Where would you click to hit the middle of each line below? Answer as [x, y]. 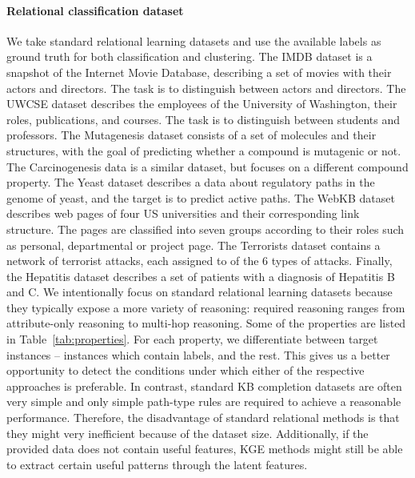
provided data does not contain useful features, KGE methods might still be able [205, 449]
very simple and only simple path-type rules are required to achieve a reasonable [204, 402]
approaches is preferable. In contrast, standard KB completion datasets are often [204, 386]
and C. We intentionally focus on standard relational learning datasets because [200, 292]
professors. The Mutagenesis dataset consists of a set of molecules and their [192, 135]
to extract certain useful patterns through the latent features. [157, 464]
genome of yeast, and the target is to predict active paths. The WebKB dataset [201, 197]
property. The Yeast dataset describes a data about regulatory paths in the [191, 182]
